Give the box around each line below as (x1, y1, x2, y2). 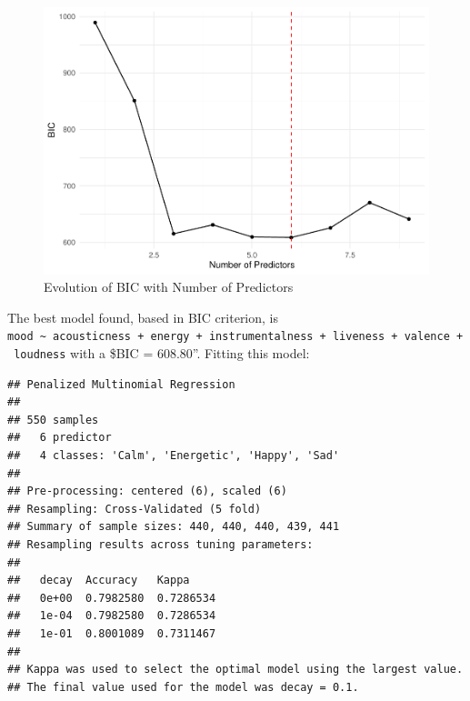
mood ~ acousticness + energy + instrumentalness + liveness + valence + (7, 330, 464, 344)
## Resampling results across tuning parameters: (7, 537, 314, 551)
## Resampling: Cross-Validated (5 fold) (7, 502, 262, 516)
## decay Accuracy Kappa (7, 574, 190, 587)
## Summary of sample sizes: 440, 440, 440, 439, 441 (7, 520, 340, 534)
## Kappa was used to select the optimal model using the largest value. (7, 663, 464, 676)
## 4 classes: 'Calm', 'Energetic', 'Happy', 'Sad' (7, 449, 340, 462)
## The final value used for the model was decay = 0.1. (7, 680, 359, 694)
